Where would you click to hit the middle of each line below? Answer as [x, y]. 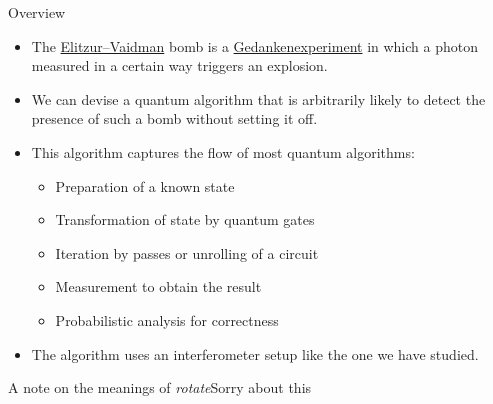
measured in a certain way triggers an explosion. [179, 65]
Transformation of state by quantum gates [185, 219]
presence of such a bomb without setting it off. [174, 118]
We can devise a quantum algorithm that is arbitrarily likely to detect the [258, 98]
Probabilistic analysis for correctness [167, 319]
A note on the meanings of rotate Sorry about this [160, 387]
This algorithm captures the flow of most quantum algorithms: [223, 151]
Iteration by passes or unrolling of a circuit [187, 252]
